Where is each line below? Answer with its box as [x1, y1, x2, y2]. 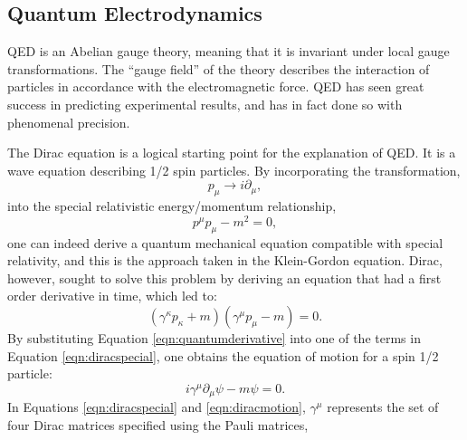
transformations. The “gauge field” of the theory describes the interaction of [7, 59, 430, 78]
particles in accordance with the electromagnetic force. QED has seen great [7, 77, 424, 96]
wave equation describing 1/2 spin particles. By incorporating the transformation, [7, 160, 461, 179]
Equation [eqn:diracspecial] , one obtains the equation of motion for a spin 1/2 [7, 346, 439, 365]
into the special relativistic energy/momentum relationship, [7, 196, 337, 215]
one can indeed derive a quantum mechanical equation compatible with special [7, 233, 443, 252]
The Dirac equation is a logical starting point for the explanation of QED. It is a [7, 143, 456, 162]
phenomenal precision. [7, 112, 130, 131]
